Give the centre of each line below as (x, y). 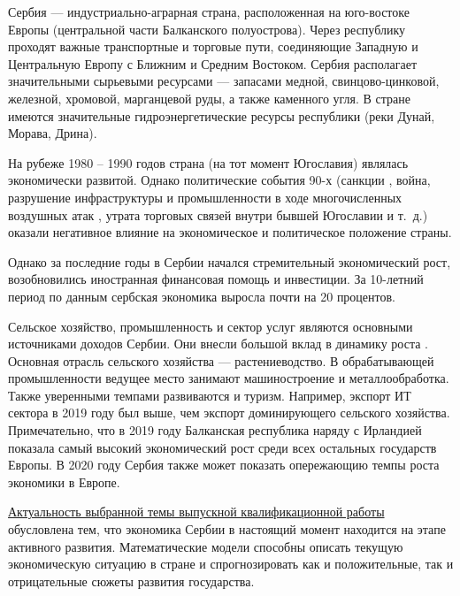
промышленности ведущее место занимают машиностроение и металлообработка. (229, 378)
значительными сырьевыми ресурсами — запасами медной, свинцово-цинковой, (224, 81)
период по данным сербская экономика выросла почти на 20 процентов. (202, 296)
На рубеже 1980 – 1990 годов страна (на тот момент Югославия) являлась (208, 162)
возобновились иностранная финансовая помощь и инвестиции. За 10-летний (216, 279)
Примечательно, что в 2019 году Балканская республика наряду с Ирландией (215, 430)
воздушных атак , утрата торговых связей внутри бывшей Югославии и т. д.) (218, 214)
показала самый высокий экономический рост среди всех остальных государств (222, 447)
